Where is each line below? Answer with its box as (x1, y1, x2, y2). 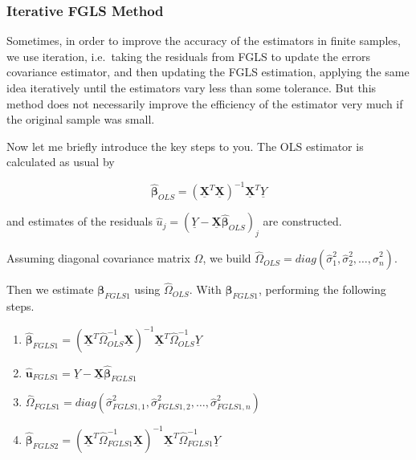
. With (189, 281, 222, 298)
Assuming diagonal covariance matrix (6, 250, 190, 267)
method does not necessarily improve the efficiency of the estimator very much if (6, 95, 403, 112)
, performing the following (258, 281, 386, 298)
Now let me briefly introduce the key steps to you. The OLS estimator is (6, 137, 364, 154)
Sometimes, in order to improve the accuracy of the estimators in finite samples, (6, 32, 401, 49)
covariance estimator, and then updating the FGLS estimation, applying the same (6, 63, 410, 80)
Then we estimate (6, 281, 94, 298)
